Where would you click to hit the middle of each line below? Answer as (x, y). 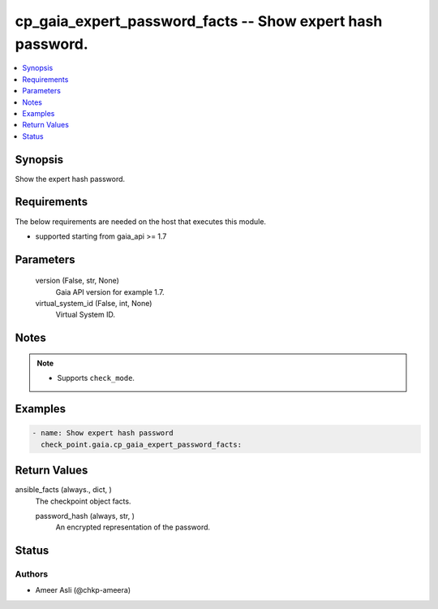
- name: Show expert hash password (103, 433)
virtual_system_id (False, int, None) (94, 304)
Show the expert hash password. (70, 179)
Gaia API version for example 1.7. (110, 292)
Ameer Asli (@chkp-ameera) (83, 590)
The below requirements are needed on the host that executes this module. (141, 221)
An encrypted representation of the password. (133, 527)
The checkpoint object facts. (83, 501)
